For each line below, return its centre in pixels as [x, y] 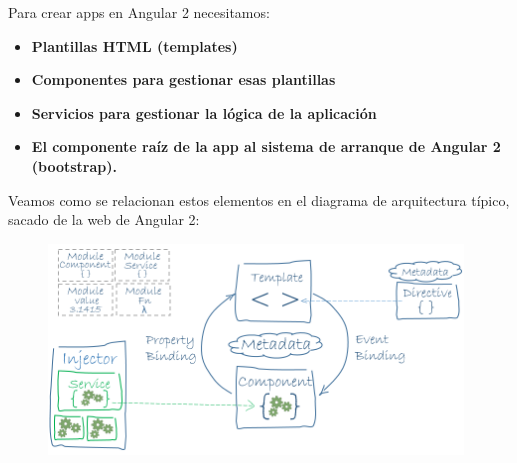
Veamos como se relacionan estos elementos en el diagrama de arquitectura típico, [259, 199]
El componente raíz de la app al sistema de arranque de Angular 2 [266, 146]
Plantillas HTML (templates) [134, 45]
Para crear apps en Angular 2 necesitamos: [139, 12]
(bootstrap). [74, 165]
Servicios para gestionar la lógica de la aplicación [204, 112]
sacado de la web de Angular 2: [104, 219]
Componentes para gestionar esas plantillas [183, 79]
